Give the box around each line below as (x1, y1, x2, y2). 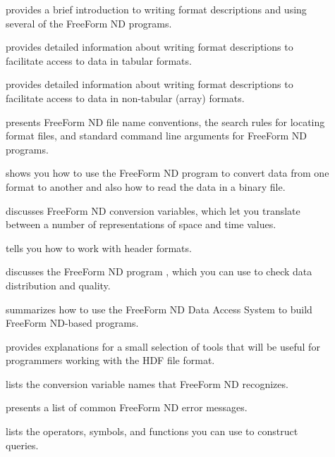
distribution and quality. (6, 277, 111, 292)
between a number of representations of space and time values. (6, 217, 276, 232)
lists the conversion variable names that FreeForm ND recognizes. (6, 376, 288, 391)
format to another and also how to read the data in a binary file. (6, 179, 286, 194)
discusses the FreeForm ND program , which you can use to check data (6, 264, 312, 279)
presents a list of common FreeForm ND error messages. (6, 400, 248, 415)
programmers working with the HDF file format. (6, 353, 215, 368)
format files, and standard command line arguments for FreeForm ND (6, 128, 307, 143)
